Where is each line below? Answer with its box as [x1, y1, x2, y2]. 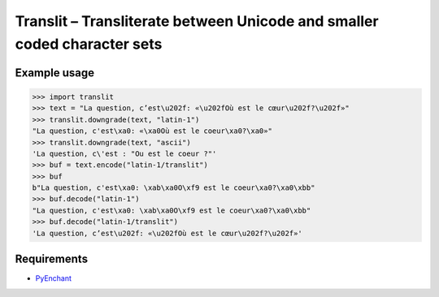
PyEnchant [35, 273, 72, 283]
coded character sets [15, 35, 163, 53]
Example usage [15, 66, 95, 80]
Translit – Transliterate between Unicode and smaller [15, 12, 379, 30]
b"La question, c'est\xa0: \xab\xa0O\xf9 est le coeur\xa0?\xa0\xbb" [32, 183, 315, 192]
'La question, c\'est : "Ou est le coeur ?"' [32, 148, 217, 158]
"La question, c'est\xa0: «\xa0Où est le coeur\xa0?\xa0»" [32, 127, 272, 136]
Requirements [15, 252, 89, 266]
